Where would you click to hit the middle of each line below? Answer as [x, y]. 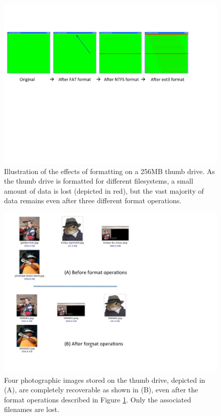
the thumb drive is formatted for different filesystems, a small [99, 181]
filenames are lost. [32, 409]
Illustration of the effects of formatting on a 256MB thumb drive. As [109, 171]
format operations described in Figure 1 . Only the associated [98, 399]
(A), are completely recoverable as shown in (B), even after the [101, 390]
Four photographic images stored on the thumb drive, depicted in [105, 380]
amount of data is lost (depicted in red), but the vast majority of [104, 190]
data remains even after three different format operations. [93, 200]
